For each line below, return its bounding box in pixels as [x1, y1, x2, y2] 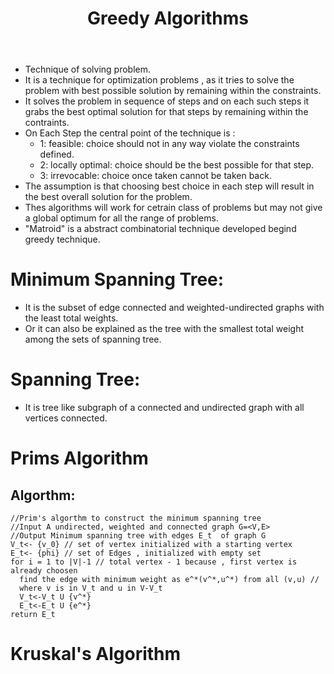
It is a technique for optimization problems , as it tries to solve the [24, 74, 295, 86]
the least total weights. [24, 312, 119, 324]
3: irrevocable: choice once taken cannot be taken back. [39, 170, 272, 182]
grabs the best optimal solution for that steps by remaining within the [24, 106, 309, 118]
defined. [39, 148, 75, 161]
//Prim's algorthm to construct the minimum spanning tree [10, 513, 262, 524]
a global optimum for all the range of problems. [24, 212, 219, 224]
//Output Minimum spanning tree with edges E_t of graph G [10, 531, 267, 541]
